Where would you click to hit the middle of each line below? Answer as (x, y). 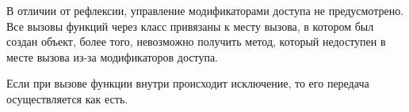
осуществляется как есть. (67, 98)
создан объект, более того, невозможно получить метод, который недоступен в (196, 41)
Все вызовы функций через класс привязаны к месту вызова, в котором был (190, 26)
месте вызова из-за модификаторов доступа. (112, 56)
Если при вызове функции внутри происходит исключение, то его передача (188, 83)
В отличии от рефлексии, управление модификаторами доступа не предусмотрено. (205, 10)
